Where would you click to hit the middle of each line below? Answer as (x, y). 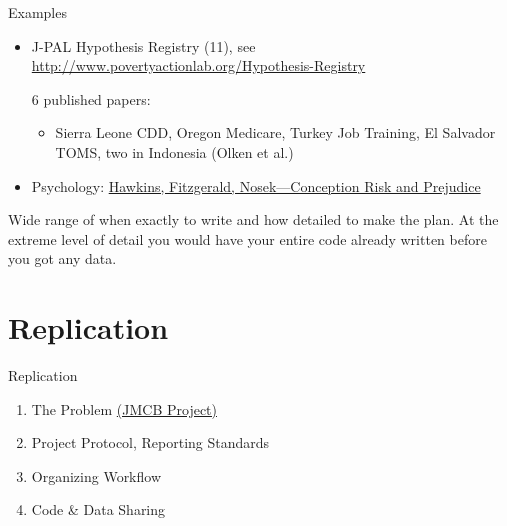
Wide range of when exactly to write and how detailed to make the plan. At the (253, 219)
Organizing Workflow (96, 475)
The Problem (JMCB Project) (124, 408)
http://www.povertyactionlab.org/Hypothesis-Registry (198, 65)
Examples (37, 12)
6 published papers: (91, 98)
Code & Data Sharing (98, 509)
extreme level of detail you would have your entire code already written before (247, 238)
